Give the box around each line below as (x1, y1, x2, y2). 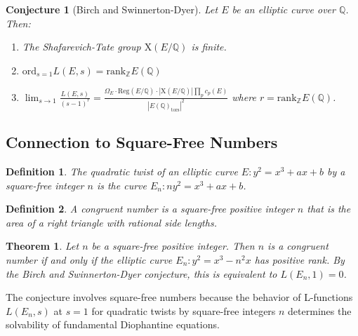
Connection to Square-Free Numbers (6, 131, 278, 153)
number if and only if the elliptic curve (6, 253, 173, 267)
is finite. (191, 39, 227, 54)
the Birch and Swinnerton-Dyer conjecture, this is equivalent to (6, 266, 277, 281)
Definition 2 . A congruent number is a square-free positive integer (6, 201, 294, 216)
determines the (288, 303, 352, 318)
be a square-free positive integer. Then (91, 238, 255, 253)
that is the (307, 201, 351, 216)
